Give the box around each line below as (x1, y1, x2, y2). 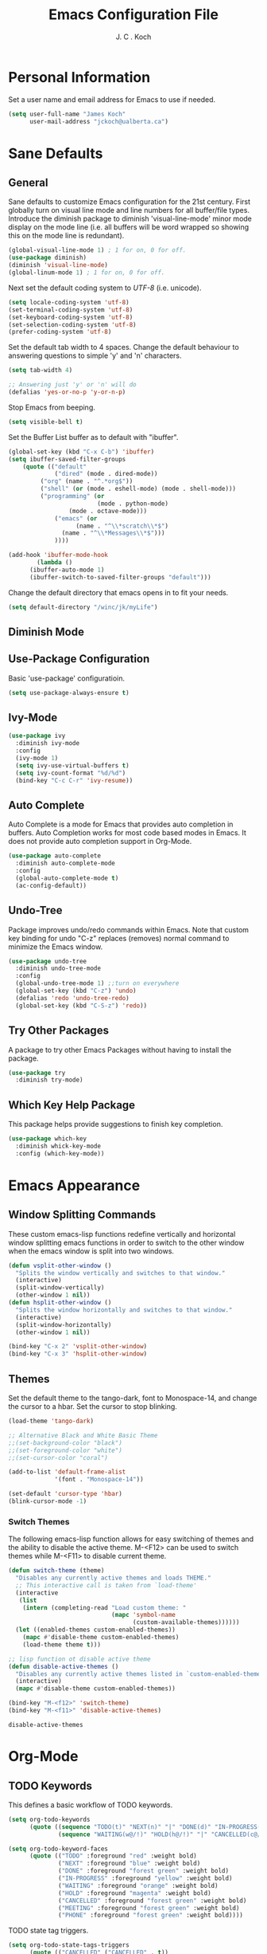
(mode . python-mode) (96, 500, 169, 508)
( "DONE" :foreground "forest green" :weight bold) (58, 1867, 229, 1875)
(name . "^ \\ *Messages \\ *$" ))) (61, 529, 165, 537)
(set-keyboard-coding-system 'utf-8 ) (8, 313, 133, 321)
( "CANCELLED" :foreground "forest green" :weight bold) (58, 1897, 247, 1905)
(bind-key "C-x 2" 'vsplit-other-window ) (8, 1343, 148, 1351)
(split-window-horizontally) (15, 1320, 112, 1328)
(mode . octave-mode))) (68, 507, 148, 515)
